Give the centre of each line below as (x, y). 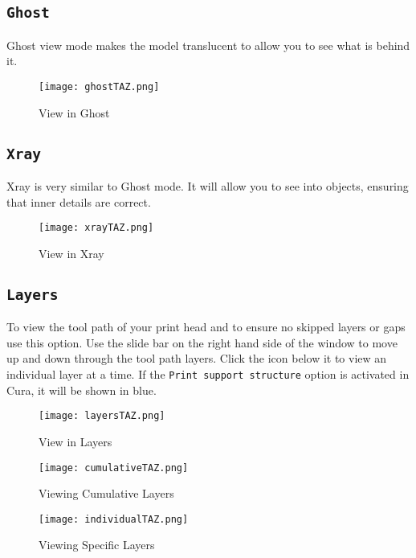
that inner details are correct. (79, 201)
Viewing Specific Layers (97, 545)
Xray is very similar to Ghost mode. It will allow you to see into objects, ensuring (208, 186)
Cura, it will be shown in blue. (82, 390)
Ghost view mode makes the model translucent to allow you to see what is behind (208, 45)
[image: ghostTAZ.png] (99, 86)
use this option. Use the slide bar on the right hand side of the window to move (202, 342)
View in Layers (75, 441)
